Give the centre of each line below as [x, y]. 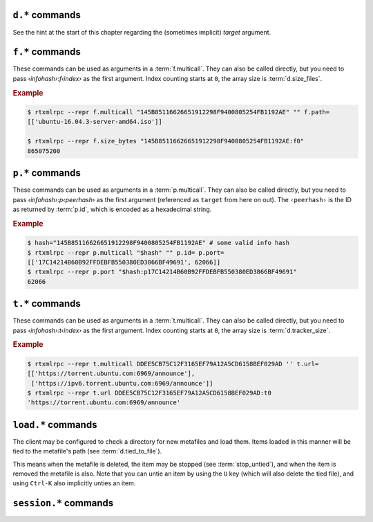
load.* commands [55, 425]
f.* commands [47, 52]
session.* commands [63, 503]
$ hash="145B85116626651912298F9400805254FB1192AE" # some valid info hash [159, 243]
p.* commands [47, 173]
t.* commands [47, 304]
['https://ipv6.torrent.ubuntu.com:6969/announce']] [122, 383]
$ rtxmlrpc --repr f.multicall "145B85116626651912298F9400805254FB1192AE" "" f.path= [179, 112]
